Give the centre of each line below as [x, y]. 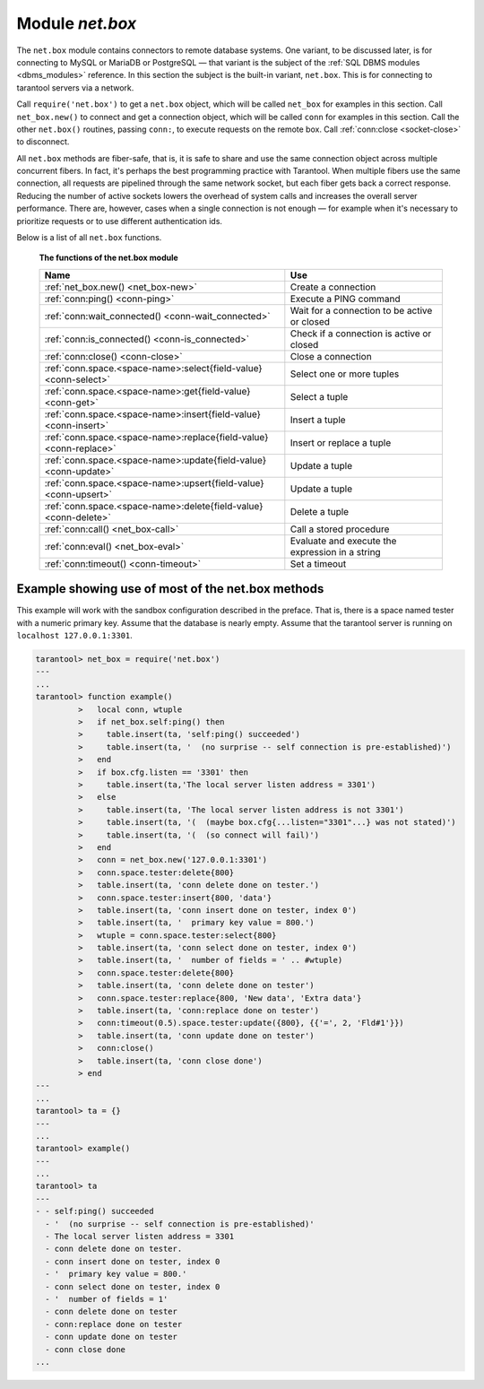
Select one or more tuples [345, 374]
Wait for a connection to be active [361, 310]
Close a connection [331, 356]
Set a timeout [318, 563]
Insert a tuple [318, 420]
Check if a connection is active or [361, 334]
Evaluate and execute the [343, 541]
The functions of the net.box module [108, 258]
